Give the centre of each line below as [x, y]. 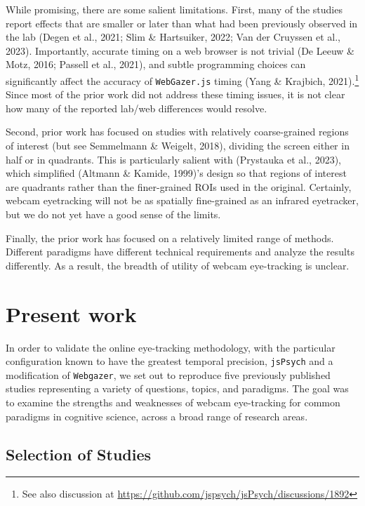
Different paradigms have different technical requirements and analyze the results [180, 252]
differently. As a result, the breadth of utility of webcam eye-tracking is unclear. [178, 265]
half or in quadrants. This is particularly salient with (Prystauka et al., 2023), [174, 159]
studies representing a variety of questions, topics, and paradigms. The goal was [177, 388]
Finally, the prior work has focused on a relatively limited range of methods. [170, 238]
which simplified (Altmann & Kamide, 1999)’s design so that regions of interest [176, 173]
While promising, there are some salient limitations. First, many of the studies [174, 9]
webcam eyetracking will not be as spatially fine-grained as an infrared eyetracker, [182, 200]
